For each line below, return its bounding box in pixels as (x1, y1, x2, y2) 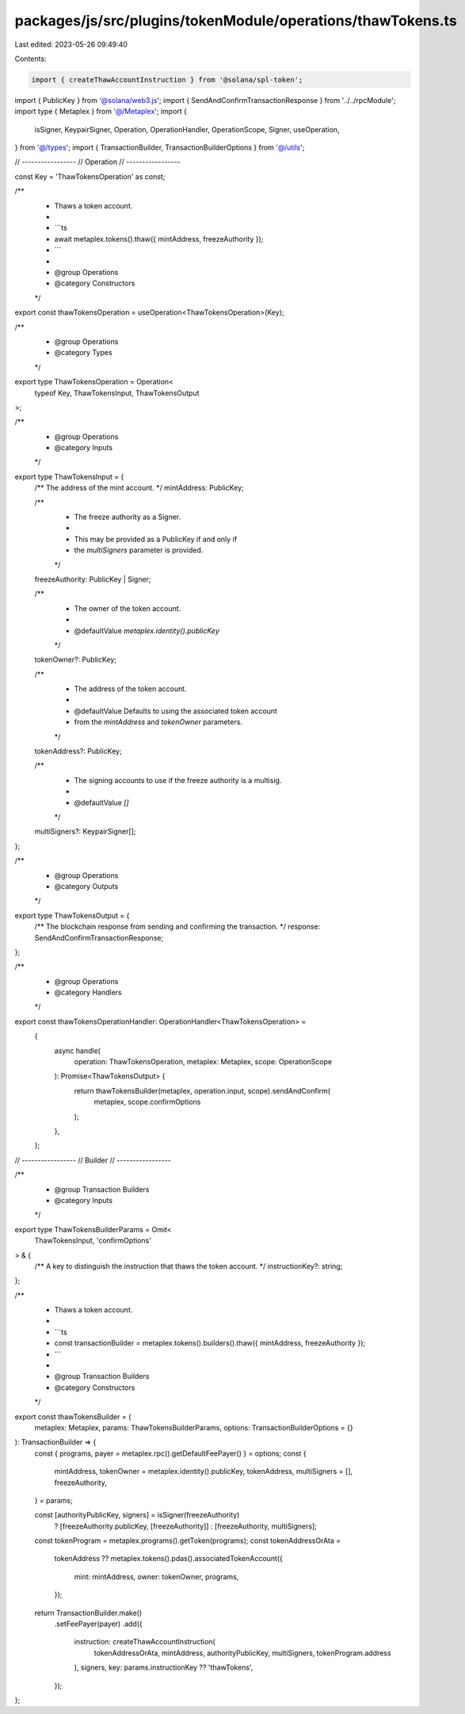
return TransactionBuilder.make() (34, 1608, 143, 1617)
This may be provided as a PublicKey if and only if (74, 534, 238, 544)
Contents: (14, 54, 47, 63)
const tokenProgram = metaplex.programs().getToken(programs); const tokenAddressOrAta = (34, 1536, 341, 1545)
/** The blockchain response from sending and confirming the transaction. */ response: (34, 922, 321, 931)
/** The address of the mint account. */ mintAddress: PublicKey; (34, 483, 245, 493)
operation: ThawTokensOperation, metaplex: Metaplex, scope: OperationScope (74, 1057, 333, 1067)
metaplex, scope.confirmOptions (93, 1097, 201, 1107)
